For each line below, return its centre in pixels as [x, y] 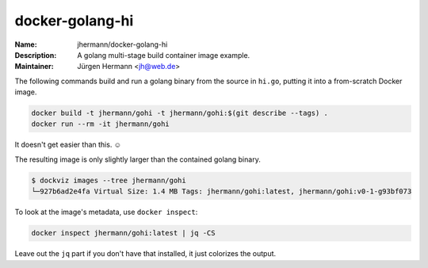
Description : [36, 55]
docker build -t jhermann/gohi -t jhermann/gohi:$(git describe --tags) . [180, 113]
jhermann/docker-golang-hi [122, 44]
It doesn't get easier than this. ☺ [68, 145]
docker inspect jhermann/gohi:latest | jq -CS [123, 233]
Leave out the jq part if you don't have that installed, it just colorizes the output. [145, 254]
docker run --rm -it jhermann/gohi [100, 124]
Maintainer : [34, 67]
